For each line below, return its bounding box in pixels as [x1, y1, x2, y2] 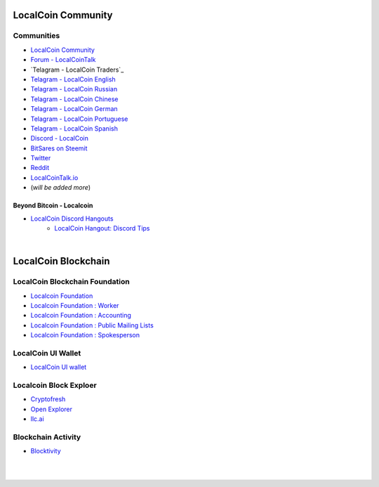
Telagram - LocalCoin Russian [30, 85, 118, 93]
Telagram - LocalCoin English [30, 74, 116, 84]
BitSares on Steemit [30, 144, 88, 152]
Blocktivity [30, 447, 61, 455]
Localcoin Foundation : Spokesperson [30, 331, 140, 339]
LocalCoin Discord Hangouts [30, 214, 114, 223]
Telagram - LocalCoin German [30, 105, 119, 113]
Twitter [30, 154, 51, 162]
